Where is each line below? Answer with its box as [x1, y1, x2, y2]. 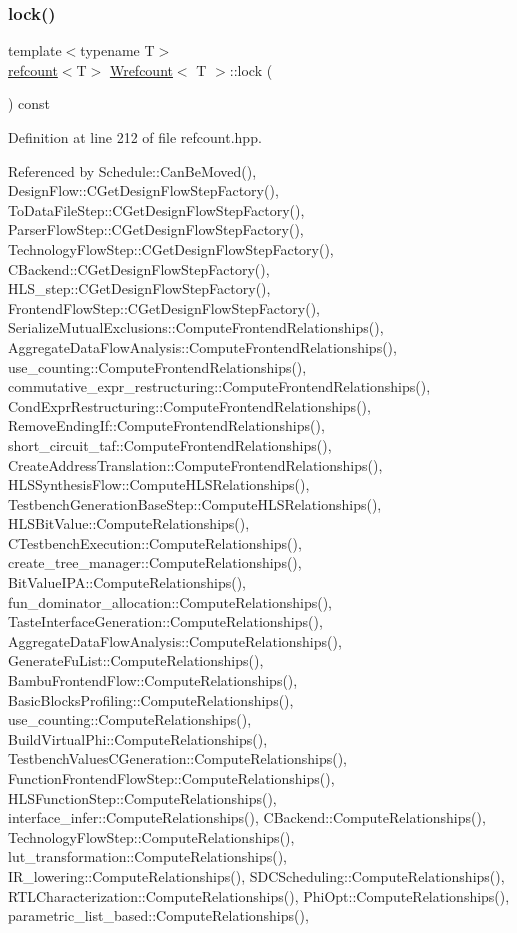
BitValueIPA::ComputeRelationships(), [8, 572, 246, 593]
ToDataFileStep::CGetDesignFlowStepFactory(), [8, 199, 305, 220]
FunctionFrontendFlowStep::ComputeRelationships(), [8, 768, 335, 788]
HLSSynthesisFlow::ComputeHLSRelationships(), [8, 474, 310, 495]
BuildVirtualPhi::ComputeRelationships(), [8, 728, 268, 749]
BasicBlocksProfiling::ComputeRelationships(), [8, 689, 294, 710]
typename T [80, 40, 155, 61]
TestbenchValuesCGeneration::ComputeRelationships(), [8, 748, 348, 769]
